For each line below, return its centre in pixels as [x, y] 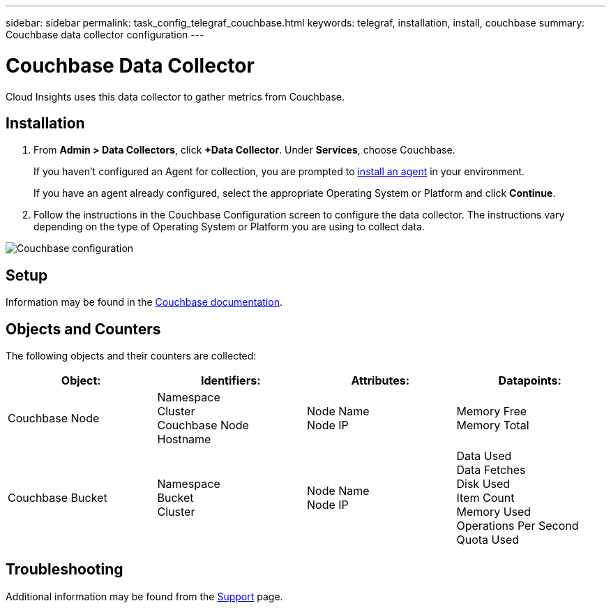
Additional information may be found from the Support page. [144, 596]
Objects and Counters [83, 329]
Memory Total [493, 425]
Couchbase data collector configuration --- [105, 35]
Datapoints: [530, 381]
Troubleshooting [65, 570]
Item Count [485, 498]
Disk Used [483, 484]
